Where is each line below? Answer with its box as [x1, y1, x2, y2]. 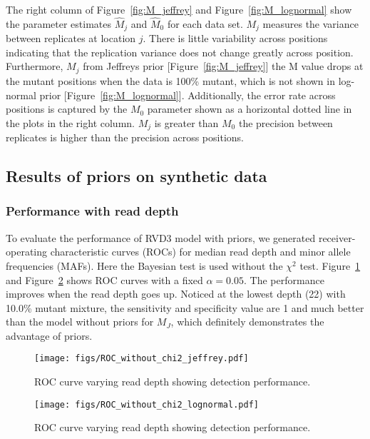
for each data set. [167, 16, 243, 31]
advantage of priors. [6, 328, 93, 343]
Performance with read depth [6, 202, 179, 220]
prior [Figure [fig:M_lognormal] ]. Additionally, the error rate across [39, 87, 336, 102]
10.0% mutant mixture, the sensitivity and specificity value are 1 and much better [6, 300, 364, 315]
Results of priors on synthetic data [6, 165, 267, 187]
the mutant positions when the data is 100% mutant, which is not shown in [6, 73, 335, 88]
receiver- [318, 230, 356, 245]
